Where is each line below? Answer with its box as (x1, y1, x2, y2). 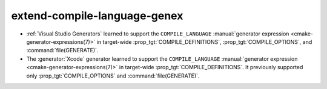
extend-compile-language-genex (11, 9, 183, 22)
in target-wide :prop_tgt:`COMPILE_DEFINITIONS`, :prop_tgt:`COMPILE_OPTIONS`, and (96, 38, 312, 45)
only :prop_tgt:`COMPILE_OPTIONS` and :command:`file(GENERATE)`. (26, 72, 200, 79)
